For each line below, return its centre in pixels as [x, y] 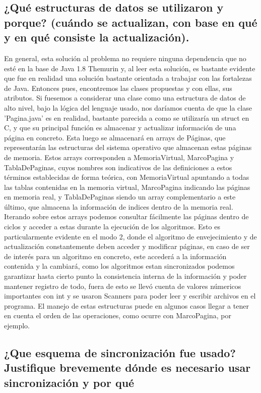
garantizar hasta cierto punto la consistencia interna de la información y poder [125, 276]
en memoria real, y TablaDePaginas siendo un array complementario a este [120, 197]
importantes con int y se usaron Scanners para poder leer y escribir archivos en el [130, 296]
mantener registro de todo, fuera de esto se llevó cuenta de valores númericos [123, 286]
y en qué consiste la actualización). [97, 37]
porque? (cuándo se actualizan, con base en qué [131, 22]
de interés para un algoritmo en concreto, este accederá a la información [115, 256]
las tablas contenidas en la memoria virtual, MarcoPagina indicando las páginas [127, 187]
